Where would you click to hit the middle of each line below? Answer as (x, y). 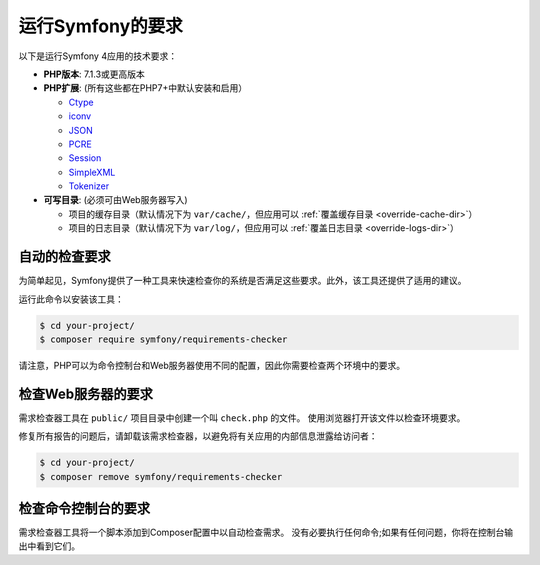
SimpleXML (92, 172)
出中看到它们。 (49, 546)
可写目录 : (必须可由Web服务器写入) (116, 200)
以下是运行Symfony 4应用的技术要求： (98, 56)
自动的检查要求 (64, 256)
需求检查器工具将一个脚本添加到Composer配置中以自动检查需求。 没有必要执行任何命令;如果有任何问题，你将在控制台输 (266, 532)
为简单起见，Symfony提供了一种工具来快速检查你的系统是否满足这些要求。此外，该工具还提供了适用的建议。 (242, 281)
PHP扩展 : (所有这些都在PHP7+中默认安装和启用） (145, 88)
